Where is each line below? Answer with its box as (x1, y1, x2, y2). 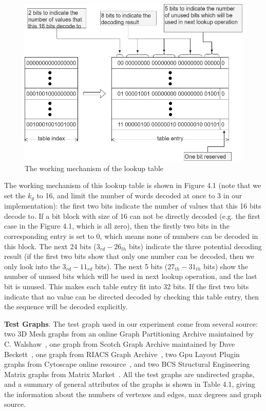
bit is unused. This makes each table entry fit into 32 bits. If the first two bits (4, 281, 249, 291)
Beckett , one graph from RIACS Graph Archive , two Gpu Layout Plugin (4, 348, 240, 359)
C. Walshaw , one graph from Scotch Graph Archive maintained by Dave (4, 338, 235, 349)
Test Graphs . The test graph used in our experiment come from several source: (4, 318, 258, 329)
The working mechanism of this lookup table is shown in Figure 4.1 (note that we (4, 180, 261, 191)
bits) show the (203, 260, 248, 271)
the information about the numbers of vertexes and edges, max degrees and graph (4, 388, 262, 399)
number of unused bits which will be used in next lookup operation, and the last (4, 271, 257, 282)
